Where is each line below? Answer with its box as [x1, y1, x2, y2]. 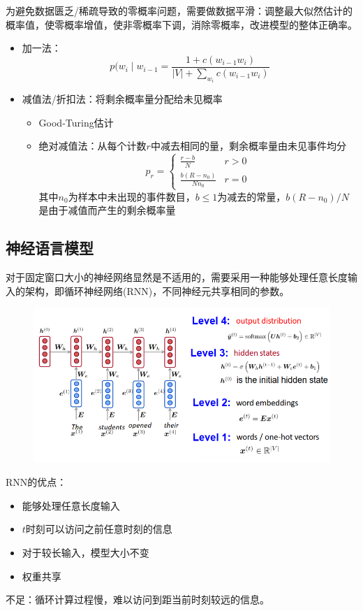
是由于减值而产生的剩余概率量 [38, 203, 176, 217]
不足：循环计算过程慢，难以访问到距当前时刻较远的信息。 [6, 592, 269, 607]
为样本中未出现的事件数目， [68, 189, 195, 203]
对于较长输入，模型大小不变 [22, 545, 149, 559]
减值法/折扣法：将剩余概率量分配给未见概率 [22, 92, 223, 106]
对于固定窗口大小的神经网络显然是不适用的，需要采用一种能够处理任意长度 [6, 269, 348, 284]
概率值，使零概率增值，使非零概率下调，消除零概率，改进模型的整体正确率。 [6, 17, 357, 31]
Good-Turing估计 [38, 115, 114, 129]
